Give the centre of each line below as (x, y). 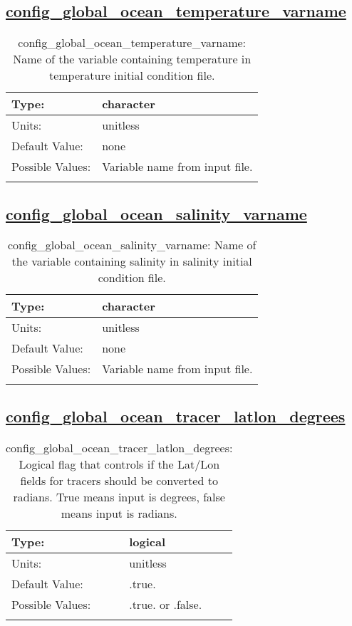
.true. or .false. (166, 604)
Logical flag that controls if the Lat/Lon (119, 464)
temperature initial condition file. (132, 75)
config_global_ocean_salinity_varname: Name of (132, 245)
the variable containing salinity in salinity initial (132, 261)
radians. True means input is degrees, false (119, 496)
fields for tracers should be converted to (119, 480)
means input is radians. (119, 513)
